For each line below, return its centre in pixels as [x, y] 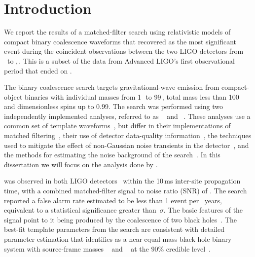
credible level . [188, 248]
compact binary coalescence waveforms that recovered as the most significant [120, 41]
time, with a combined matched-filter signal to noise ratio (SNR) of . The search [126, 191]
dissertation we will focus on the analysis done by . [81, 164]
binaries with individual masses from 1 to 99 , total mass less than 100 [132, 96]
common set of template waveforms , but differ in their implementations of [117, 126]
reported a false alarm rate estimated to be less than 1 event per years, [113, 200]
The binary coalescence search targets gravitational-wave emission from [112, 87]
